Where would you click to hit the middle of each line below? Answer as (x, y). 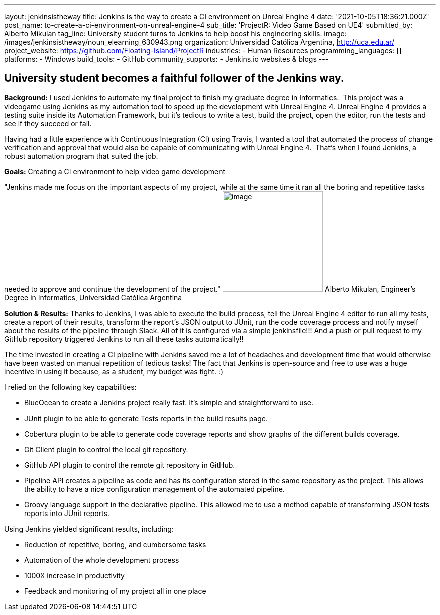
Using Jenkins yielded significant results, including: (89, 529)
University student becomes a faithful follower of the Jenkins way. (174, 78)
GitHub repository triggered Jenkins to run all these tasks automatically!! (124, 339)
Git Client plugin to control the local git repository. (106, 449)
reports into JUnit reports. (67, 513)
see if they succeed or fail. (48, 123)
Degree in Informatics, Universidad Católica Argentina (93, 297)
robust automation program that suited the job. (81, 156)
